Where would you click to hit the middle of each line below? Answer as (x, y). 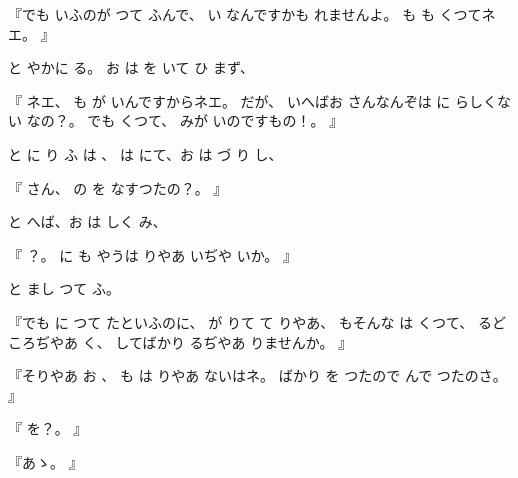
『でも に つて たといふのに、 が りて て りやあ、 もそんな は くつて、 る (250, 321)
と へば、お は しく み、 (87, 221)
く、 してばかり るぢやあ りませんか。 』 (217, 341)
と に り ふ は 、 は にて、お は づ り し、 (145, 153)
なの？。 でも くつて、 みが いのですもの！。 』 (185, 120)
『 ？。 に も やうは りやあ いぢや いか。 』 (153, 254)
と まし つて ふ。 (64, 288)
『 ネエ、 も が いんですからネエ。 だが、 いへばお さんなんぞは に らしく (252, 100)
